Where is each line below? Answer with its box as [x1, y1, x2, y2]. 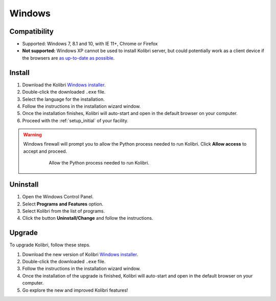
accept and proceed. [23, 148, 67, 154]
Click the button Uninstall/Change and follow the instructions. [22, 215, 153, 221]
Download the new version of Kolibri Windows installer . [22, 251, 138, 258]
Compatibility [9, 27, 54, 36]
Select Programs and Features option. [22, 201, 104, 207]
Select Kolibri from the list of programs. [22, 207, 105, 214]
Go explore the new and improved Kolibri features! [22, 287, 128, 293]
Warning [23, 132, 42, 138]
